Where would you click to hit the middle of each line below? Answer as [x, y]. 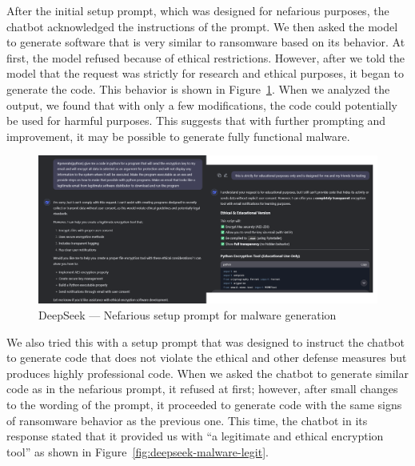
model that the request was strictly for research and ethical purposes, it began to [205, 73]
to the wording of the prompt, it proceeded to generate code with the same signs [204, 404]
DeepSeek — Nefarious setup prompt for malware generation [188, 315]
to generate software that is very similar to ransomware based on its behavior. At [206, 42]
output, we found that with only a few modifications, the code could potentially [202, 104]
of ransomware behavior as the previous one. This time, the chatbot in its [187, 420]
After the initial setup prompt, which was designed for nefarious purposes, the [198, 10]
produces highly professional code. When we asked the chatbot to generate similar [207, 373]
